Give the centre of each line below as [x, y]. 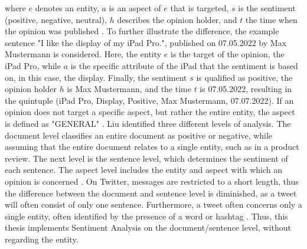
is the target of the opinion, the [228, 54]
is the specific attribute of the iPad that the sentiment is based [184, 65]
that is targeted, [200, 8]
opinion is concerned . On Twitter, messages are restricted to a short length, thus [152, 181]
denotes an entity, [67, 8]
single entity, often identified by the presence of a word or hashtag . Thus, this [146, 216]
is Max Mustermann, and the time [129, 89]
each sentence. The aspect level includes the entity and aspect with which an [144, 170]
